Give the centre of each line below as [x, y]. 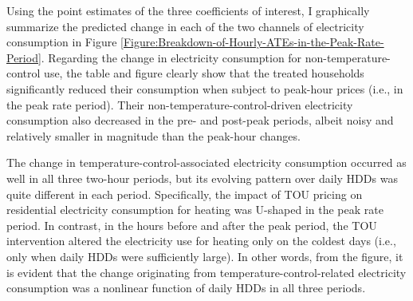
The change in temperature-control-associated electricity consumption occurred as [206, 162]
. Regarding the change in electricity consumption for [171, 57]
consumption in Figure [62, 42]
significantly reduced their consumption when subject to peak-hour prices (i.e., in [205, 88]
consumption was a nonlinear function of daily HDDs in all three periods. [186, 288]
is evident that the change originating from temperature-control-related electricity [206, 272]
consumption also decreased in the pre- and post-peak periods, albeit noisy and [200, 120]
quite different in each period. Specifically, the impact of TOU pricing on [185, 194]
